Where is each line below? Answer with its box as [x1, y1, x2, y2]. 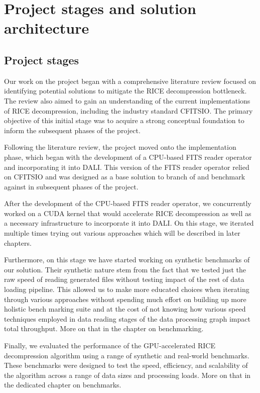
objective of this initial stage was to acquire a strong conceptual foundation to [4, 115, 244, 126]
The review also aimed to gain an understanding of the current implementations [4, 95, 250, 106]
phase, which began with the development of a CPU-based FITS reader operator [4, 151, 252, 162]
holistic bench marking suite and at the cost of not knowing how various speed [4, 304, 246, 314]
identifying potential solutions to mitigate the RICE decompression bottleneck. [4, 85, 247, 96]
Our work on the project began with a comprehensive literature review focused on [4, 75, 256, 86]
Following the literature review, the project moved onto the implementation [4, 142, 236, 152]
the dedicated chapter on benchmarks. [4, 379, 121, 390]
